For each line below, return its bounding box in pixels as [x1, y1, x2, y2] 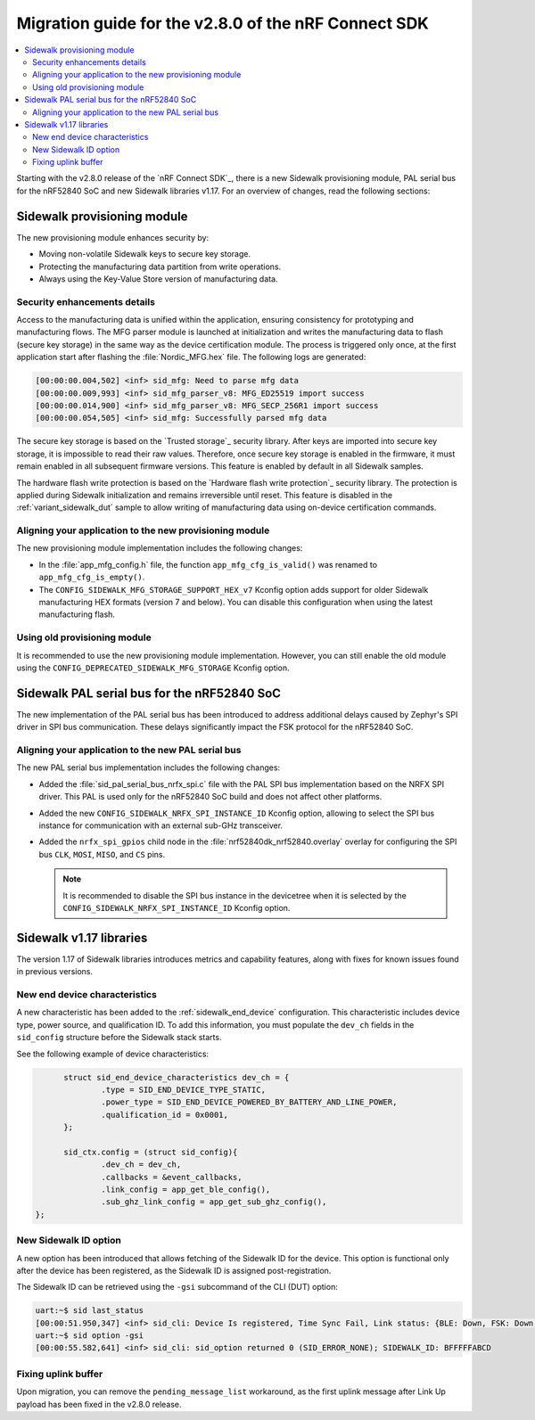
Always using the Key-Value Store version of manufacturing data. [38, 273, 278, 284]
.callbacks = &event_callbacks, [101, 1172, 243, 1182]
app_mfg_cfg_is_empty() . [38, 571, 145, 583]
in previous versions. [16, 966, 94, 977]
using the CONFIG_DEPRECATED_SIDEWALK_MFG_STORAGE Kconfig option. [16, 662, 290, 673]
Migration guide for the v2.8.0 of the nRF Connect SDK [16, 13, 430, 33]
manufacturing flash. [38, 609, 116, 620]
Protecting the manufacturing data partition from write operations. [38, 261, 282, 272]
